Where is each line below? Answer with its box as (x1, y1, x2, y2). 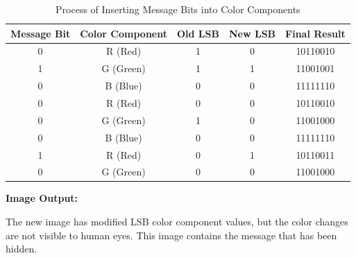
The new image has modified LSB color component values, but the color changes (6, 214, 348, 229)
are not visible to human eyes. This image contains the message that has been (6, 227, 337, 242)
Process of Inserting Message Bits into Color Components (56, 2, 300, 16)
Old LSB (177, 26, 219, 40)
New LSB (228, 26, 276, 40)
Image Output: (6, 191, 78, 205)
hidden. (6, 241, 37, 256)
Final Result (285, 26, 346, 40)
